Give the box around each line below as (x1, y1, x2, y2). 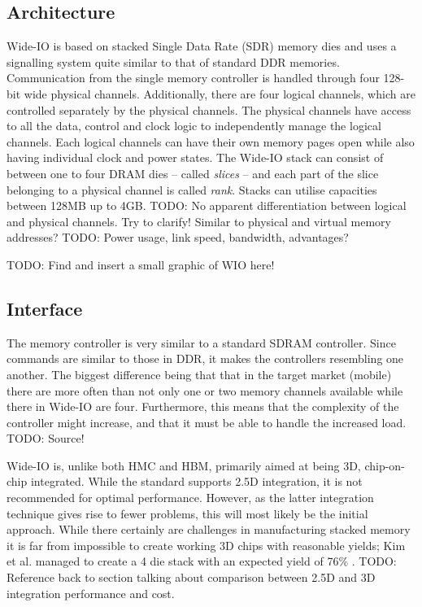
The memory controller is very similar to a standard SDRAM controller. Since (7, 334, 396, 351)
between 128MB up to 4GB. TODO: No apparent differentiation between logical (7, 197, 407, 214)
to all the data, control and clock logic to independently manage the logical (7, 117, 381, 134)
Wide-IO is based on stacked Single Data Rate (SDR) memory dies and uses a (7, 37, 397, 55)
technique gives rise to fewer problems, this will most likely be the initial (7, 504, 368, 522)
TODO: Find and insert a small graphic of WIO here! (7, 255, 275, 273)
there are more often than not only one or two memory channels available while (7, 382, 403, 399)
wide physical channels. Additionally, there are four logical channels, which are (24, 85, 415, 102)
